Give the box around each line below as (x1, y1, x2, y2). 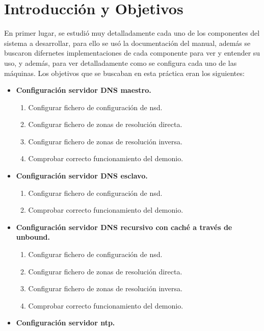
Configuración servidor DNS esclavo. (16, 170, 148, 181)
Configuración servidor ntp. (16, 317, 115, 328)
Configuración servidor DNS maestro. (16, 85, 151, 95)
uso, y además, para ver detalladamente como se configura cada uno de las (4, 57, 237, 68)
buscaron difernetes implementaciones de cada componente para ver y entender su (4, 47, 260, 58)
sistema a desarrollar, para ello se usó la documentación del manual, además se (4, 37, 251, 48)
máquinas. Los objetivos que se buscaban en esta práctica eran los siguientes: (4, 67, 245, 78)
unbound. (16, 232, 50, 242)
